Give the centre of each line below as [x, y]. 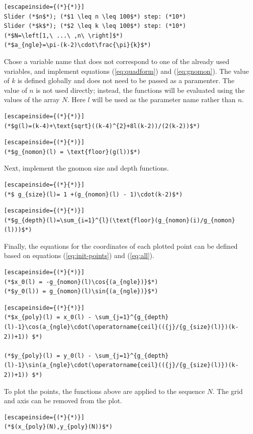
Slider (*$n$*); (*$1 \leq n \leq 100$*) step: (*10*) [95, 16]
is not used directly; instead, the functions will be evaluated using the [140, 90]
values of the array [32, 99]
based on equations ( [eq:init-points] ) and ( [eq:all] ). [79, 255]
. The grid [228, 391]
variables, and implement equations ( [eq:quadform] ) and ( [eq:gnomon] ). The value [126, 71]
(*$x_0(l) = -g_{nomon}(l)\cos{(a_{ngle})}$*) [81, 282]
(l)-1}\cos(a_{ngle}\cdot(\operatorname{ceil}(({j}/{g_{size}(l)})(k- [121, 327]
